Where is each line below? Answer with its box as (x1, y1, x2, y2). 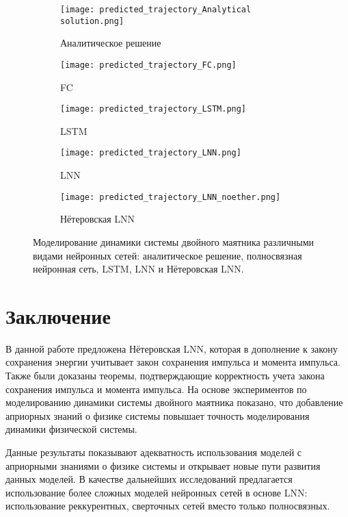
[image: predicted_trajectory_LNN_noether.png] (60, 192, 281, 202)
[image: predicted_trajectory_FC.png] (60, 60, 237, 70)
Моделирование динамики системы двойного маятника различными (33, 234, 314, 249)
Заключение (5, 301, 111, 329)
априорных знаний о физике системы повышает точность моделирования (5, 408, 310, 423)
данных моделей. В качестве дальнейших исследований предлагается (5, 472, 293, 486)
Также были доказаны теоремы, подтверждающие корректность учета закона (5, 368, 325, 382)
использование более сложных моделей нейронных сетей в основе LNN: (5, 485, 308, 499)
